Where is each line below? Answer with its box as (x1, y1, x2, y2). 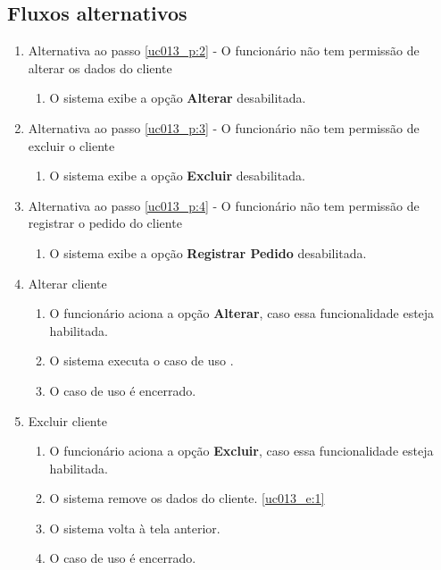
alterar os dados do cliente (28, 58, 172, 77)
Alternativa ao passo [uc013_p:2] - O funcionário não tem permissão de (28, 41, 420, 60)
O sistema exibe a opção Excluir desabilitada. (49, 166, 305, 185)
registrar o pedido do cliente (28, 214, 182, 232)
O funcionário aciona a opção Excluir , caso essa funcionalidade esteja (49, 441, 434, 460)
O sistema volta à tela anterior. (49, 518, 220, 537)
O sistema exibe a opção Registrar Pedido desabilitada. (49, 243, 367, 262)
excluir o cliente (28, 136, 115, 155)
